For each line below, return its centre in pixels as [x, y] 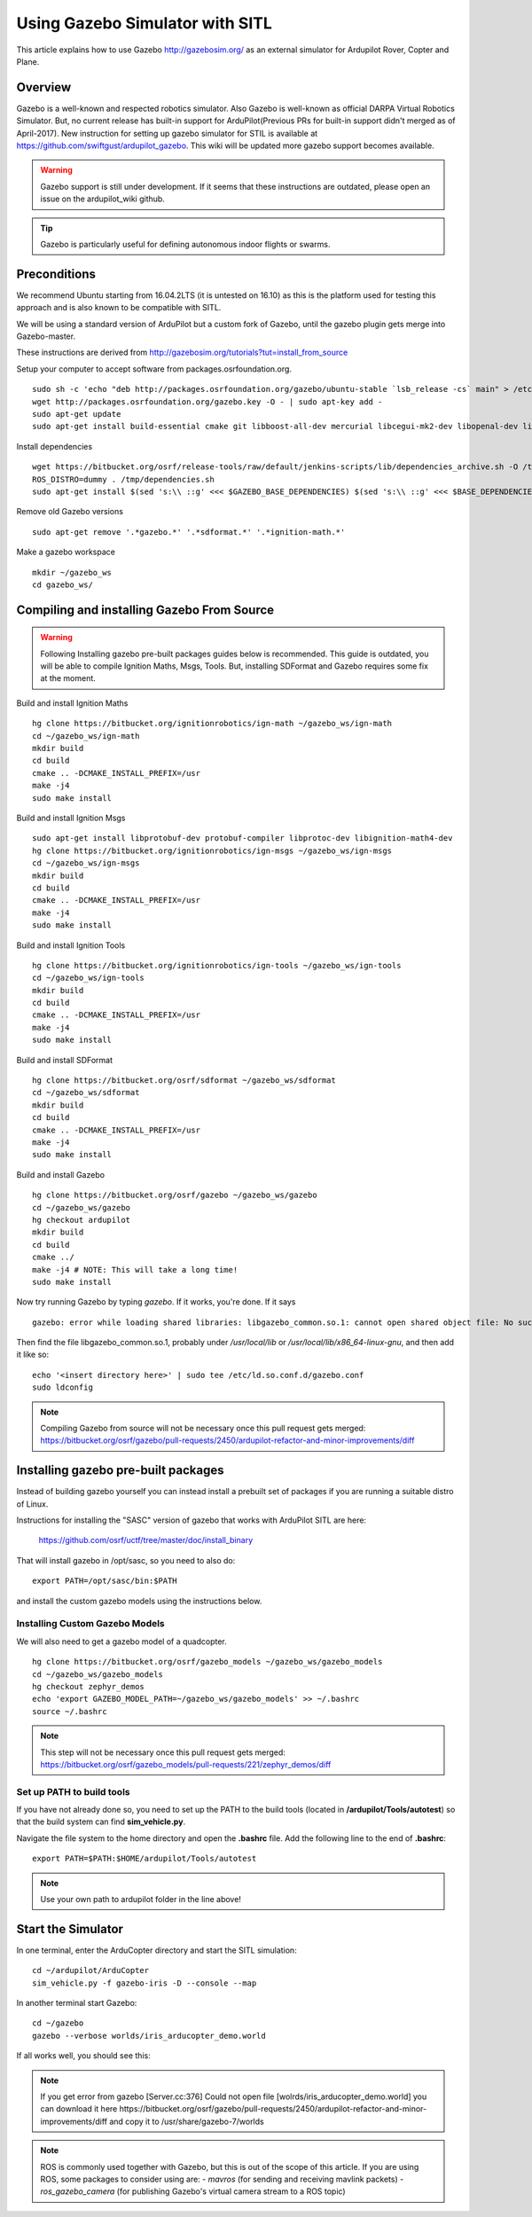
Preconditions [56, 274]
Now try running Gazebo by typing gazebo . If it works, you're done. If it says [156, 1302]
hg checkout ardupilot [82, 1220]
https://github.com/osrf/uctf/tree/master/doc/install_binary [146, 1540]
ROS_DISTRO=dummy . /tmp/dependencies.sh [123, 479]
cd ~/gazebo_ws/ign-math [86, 736]
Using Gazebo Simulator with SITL [144, 23]
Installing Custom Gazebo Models [91, 1624]
